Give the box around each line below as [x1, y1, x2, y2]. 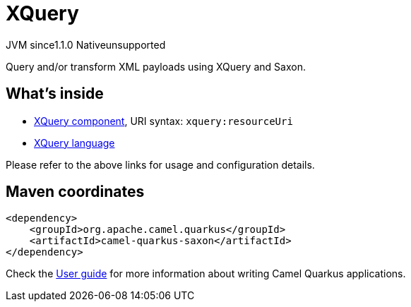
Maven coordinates [6, 183, 145, 201]
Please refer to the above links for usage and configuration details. [6, 158, 315, 171]
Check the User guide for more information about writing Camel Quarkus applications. [6, 267, 406, 280]
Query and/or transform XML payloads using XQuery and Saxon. [6, 60, 306, 73]
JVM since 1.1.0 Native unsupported [6, 38, 166, 51]
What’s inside [6, 85, 104, 103]
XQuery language [34, 136, 115, 149]
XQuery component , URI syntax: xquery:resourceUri [34, 114, 293, 127]
